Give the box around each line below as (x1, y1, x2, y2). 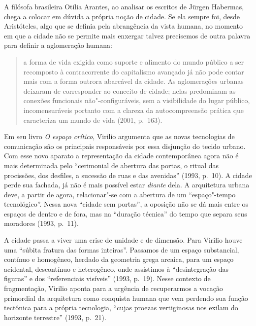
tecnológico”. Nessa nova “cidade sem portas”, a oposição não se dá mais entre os (4, 199, 249, 209)
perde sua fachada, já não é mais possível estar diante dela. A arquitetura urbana (4, 180, 250, 190)
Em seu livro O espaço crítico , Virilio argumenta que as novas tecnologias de (4, 131, 235, 142)
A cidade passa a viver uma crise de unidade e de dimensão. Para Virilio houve (4, 235, 243, 245)
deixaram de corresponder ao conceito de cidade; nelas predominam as (23, 85, 236, 96)
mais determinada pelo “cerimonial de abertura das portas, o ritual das (4, 160, 219, 170)
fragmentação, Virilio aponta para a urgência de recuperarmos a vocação (4, 283, 223, 293)
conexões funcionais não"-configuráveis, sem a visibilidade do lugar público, (23, 95, 250, 106)
